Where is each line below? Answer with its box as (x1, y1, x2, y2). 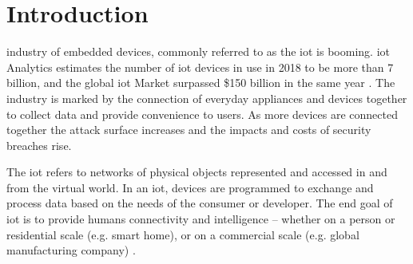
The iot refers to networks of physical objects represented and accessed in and (6, 164, 387, 180)
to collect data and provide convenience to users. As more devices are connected (6, 105, 398, 122)
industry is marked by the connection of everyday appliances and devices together (6, 89, 407, 106)
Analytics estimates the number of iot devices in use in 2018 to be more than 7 (6, 58, 394, 75)
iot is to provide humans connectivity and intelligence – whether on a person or (6, 211, 395, 227)
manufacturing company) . (6, 242, 136, 258)
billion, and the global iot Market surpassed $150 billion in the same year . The (6, 74, 395, 91)
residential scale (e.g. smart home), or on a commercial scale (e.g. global (6, 226, 359, 242)
